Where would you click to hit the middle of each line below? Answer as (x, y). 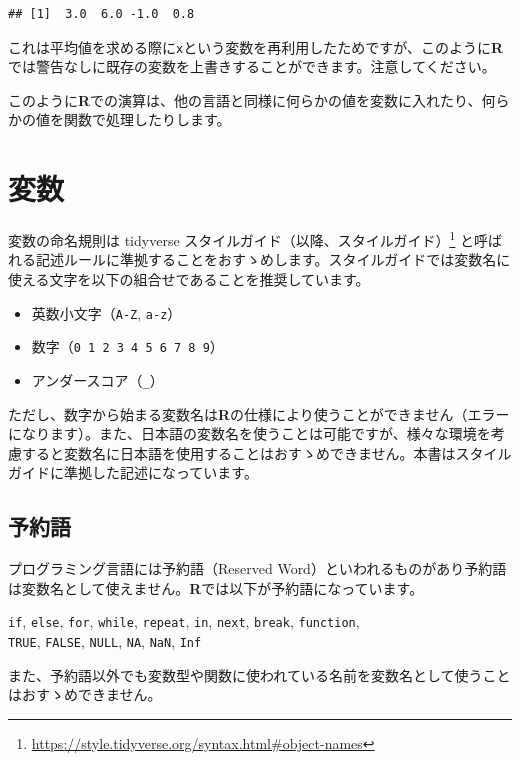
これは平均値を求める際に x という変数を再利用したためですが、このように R (255, 46)
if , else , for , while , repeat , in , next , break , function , (184, 621)
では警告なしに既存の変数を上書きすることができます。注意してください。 (252, 66)
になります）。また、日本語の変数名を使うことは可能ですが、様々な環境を (249, 433)
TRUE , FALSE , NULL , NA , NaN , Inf (105, 640)
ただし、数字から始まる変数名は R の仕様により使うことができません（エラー (259, 413)
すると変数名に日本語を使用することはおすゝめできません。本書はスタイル (266, 452)
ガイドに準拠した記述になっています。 (133, 472)
